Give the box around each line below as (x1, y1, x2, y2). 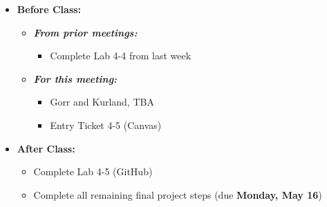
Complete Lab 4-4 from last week (50, 48, 191, 63)
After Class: (17, 141, 75, 155)
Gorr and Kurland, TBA (50, 95, 154, 109)
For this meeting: (33, 71, 118, 86)
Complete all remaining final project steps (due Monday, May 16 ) (33, 187, 322, 201)
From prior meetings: (33, 25, 138, 39)
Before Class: (17, 2, 82, 16)
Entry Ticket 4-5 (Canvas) (50, 117, 162, 132)
